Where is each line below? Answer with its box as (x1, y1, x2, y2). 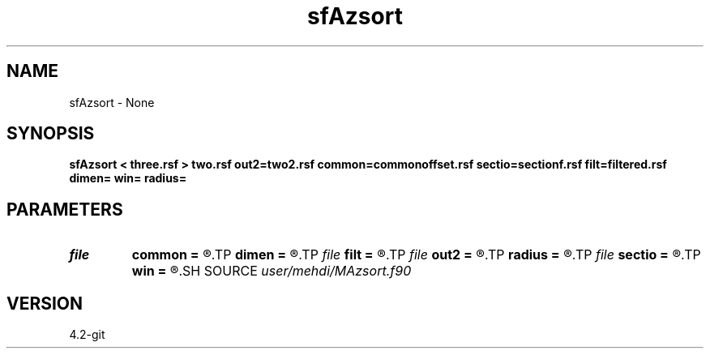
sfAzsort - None (69, 95, 155, 109)
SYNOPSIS (6, 123, 95, 144)
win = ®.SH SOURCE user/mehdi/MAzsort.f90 (131, 263, 412, 280)
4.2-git (69, 327, 105, 342)
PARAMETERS (6, 199, 123, 220)
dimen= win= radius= (69, 171, 187, 186)
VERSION (6, 293, 83, 314)
